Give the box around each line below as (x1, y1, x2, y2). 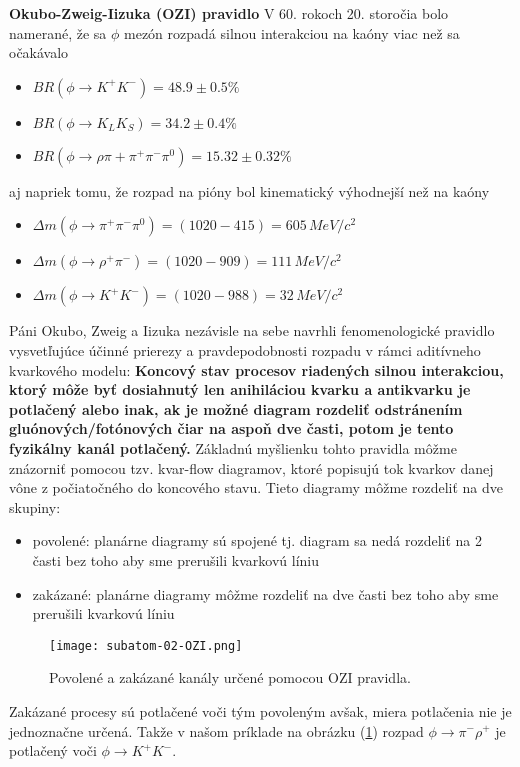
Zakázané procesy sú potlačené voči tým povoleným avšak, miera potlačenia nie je (9, 700, 512, 721)
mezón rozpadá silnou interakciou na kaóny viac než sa (124, 22, 460, 43)
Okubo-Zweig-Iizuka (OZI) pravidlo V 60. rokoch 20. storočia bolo (9, 3, 449, 23)
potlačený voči (9, 740, 97, 761)
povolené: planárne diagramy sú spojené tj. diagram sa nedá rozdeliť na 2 (32, 530, 482, 551)
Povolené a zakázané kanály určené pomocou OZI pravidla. (49, 667, 411, 688)
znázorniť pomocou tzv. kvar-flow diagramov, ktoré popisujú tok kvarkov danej (9, 457, 494, 478)
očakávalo (9, 42, 69, 63)
